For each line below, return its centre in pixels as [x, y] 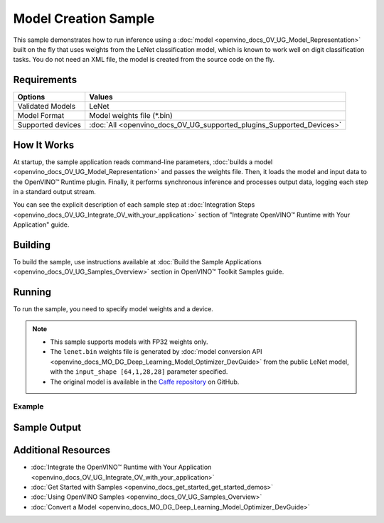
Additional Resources [62, 450]
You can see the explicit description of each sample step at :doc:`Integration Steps [134, 205]
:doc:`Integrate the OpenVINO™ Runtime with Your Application [121, 467]
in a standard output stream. [54, 191]
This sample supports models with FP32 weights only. [129, 342]
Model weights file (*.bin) [131, 116]
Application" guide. [41, 225]
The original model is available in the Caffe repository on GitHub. [145, 382]
